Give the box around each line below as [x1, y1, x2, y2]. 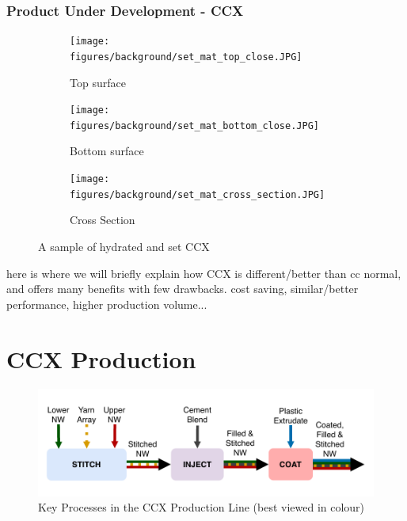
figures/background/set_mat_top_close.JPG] [70, 51, 302, 63]
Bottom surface [70, 143, 144, 159]
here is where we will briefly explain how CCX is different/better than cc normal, [6, 264, 401, 281]
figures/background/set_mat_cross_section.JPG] [70, 188, 325, 200]
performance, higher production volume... [6, 295, 207, 312]
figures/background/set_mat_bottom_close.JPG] [70, 120, 319, 131]
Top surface [70, 74, 126, 90]
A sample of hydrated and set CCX [38, 238, 210, 254]
